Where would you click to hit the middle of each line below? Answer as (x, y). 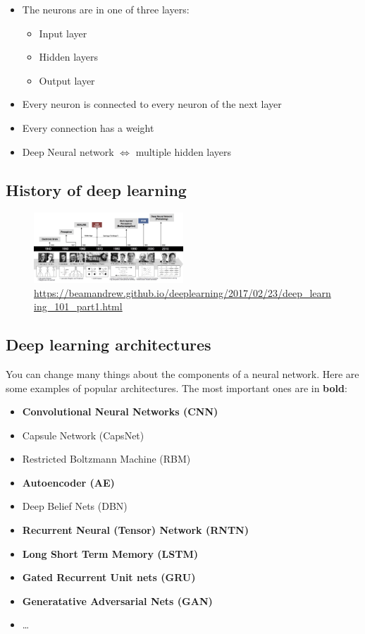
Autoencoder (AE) (68, 482)
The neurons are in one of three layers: (106, 9)
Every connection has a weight (88, 127)
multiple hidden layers (184, 151)
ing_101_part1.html (78, 306)
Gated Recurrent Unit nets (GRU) (109, 577)
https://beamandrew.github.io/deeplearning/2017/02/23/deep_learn (182, 292)
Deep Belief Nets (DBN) (75, 506)
